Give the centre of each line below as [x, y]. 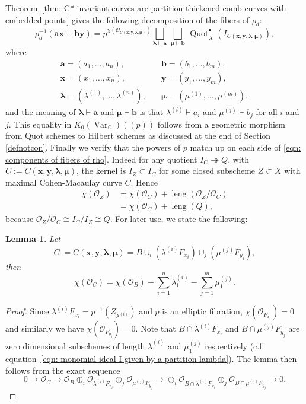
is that [152, 112]
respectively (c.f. [235, 346]
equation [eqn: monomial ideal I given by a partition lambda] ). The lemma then [151, 358]
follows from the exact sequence [63, 370]
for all [267, 112]
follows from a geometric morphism [221, 124]
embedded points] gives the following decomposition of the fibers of [128, 19]
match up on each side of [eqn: [246, 147]
